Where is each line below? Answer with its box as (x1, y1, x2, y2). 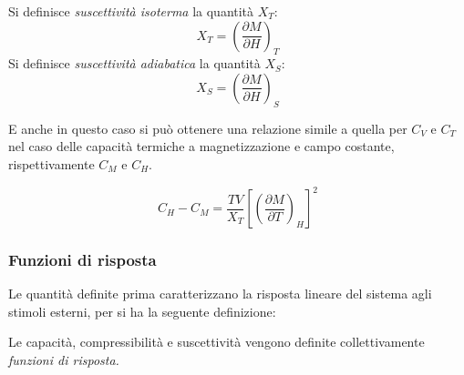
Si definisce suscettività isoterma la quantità (8, 2, 254, 20)
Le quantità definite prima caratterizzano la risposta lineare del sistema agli (8, 284, 432, 303)
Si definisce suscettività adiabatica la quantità (8, 54, 261, 73)
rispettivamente (8, 154, 95, 173)
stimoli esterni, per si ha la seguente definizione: (8, 301, 276, 320)
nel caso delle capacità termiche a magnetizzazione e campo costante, (8, 137, 395, 156)
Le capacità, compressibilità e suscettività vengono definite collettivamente (8, 332, 425, 351)
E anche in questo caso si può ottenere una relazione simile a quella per (8, 118, 407, 137)
